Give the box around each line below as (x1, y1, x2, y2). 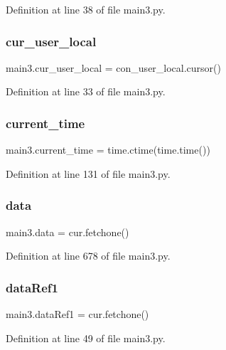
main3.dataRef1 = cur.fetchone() (6, 307, 149, 322)
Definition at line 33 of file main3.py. (6, 84, 166, 99)
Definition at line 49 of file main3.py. (6, 330, 166, 345)
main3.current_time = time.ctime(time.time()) (6, 142, 210, 157)
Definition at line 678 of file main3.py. (6, 248, 171, 263)
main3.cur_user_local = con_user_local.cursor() (6, 60, 222, 75)
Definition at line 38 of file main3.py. (6, 2, 166, 16)
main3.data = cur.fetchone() (6, 224, 129, 239)
